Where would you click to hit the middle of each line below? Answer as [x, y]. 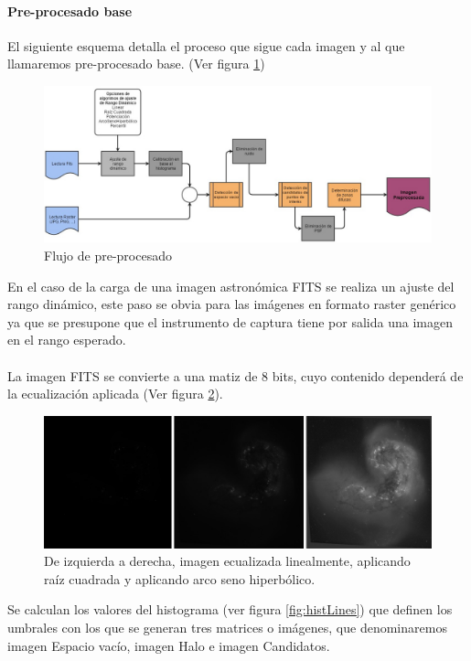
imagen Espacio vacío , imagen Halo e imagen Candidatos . [169, 645]
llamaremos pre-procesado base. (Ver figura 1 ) [136, 64]
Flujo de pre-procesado [108, 255]
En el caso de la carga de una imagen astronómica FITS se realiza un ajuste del [231, 286]
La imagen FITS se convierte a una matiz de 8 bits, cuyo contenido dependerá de [235, 375]
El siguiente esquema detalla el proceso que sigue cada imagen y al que [206, 45]
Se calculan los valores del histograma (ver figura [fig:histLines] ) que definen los [230, 609]
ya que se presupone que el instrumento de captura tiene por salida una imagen [230, 321]
